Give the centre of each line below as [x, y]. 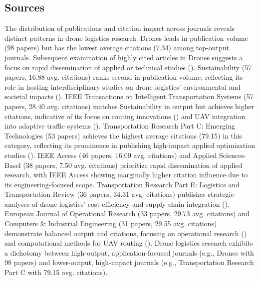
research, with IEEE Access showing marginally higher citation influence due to [126, 175]
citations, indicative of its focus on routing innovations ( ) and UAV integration [125, 116]
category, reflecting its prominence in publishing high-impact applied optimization [130, 145]
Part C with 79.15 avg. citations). [56, 272]
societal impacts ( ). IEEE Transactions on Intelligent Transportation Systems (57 [129, 96]
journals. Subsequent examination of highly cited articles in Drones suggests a [124, 57]
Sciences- [233, 155]
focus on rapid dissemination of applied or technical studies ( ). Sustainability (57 [128, 67]
